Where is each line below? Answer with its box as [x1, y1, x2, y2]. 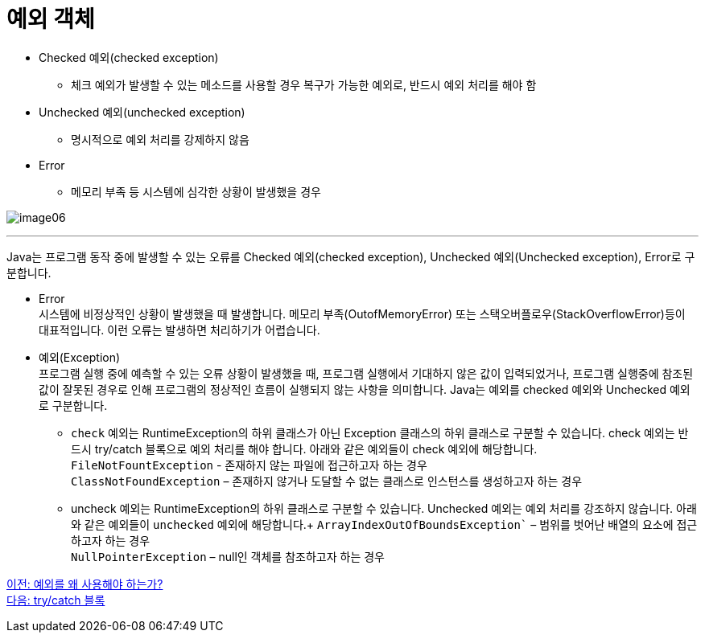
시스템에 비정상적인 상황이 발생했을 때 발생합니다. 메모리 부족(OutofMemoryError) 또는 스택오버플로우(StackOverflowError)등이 [39, 306, 686, 321]
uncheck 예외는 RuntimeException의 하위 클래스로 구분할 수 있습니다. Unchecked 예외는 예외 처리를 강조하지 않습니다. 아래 [71, 501, 697, 515]
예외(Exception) [39, 350, 121, 364]
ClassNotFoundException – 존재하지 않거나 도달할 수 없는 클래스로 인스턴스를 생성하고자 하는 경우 [71, 473, 583, 488]
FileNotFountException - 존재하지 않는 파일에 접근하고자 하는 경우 [71, 457, 427, 472]
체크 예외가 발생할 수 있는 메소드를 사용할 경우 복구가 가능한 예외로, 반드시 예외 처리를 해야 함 [71, 77, 537, 92]
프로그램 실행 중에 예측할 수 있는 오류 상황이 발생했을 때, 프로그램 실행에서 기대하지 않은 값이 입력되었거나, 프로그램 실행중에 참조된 [39, 366, 694, 380]
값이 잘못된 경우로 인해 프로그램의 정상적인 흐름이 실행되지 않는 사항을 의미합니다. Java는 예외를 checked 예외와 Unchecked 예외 [39, 382, 691, 396]
